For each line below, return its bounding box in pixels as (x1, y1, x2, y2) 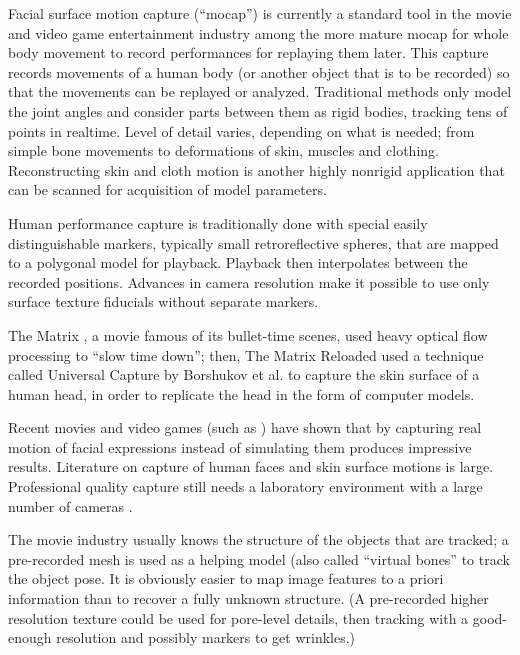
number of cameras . (8, 495, 133, 516)
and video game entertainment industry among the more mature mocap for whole (8, 22, 509, 43)
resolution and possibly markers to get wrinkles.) (56, 627, 356, 648)
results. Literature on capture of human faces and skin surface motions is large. (8, 456, 494, 477)
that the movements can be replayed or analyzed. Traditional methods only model (8, 81, 512, 102)
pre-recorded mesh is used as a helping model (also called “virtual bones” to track (8, 548, 510, 569)
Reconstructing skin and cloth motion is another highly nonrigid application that (8, 159, 505, 180)
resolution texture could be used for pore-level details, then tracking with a (8, 607, 469, 628)
